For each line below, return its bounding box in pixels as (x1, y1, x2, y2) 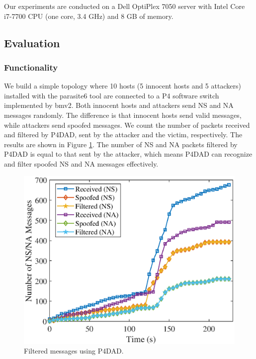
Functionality (4, 61, 58, 73)
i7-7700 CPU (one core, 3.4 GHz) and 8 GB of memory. (4, 10, 173, 21)
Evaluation (4, 35, 60, 50)
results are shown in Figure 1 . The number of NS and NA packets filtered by (4, 139, 238, 149)
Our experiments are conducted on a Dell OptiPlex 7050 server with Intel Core (4, 1, 245, 11)
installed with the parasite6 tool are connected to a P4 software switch (4, 90, 219, 100)
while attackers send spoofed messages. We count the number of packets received (4, 119, 250, 130)
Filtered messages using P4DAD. (24, 346, 124, 356)
